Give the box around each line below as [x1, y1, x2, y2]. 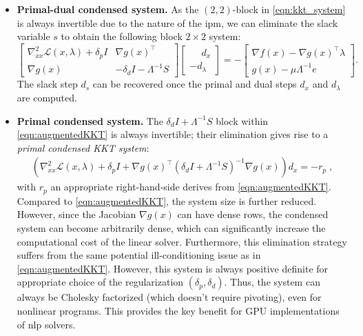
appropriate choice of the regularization [17, 275, 184, 289]
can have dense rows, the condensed [177, 207, 329, 221]
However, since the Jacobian [17, 207, 136, 221]
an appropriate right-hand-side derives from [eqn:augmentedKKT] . [50, 179, 331, 194]
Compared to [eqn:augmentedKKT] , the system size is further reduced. [17, 193, 317, 208]
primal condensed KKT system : [17, 140, 149, 155]
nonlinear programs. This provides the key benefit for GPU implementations [17, 303, 340, 317]
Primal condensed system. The [17, 113, 163, 128]
